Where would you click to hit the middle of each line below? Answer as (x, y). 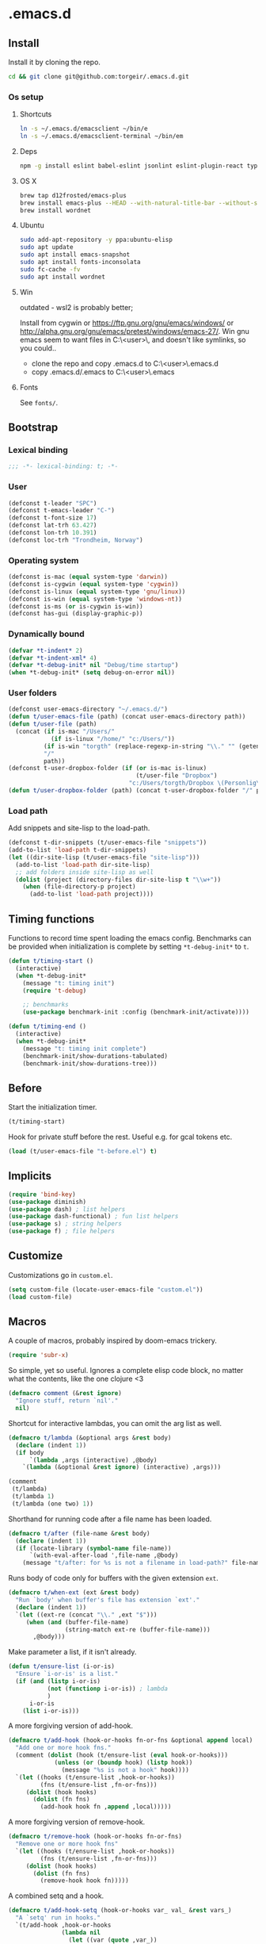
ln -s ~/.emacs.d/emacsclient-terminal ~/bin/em (101, 136)
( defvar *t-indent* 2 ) (46, 650)
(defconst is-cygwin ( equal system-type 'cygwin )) (93, 584)
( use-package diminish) (47, 1202)
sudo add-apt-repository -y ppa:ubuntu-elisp (96, 240)
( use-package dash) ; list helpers (67, 1209)
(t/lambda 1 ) (33, 1497)
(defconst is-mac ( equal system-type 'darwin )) (88, 577)
